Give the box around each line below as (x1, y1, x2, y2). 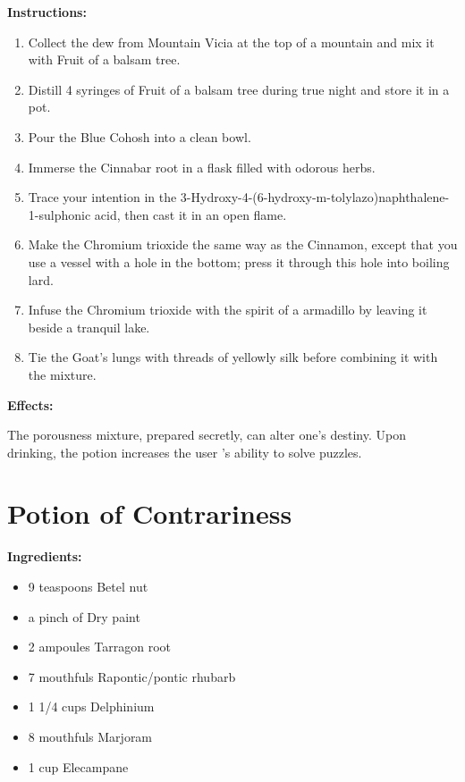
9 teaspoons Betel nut (28, 577, 148, 595)
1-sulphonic (28, 205, 91, 223)
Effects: (7, 395, 54, 414)
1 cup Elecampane (28, 757, 129, 776)
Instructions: (7, 3, 87, 21)
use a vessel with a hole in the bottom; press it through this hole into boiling (28, 252, 450, 271)
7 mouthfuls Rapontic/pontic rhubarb (28, 667, 236, 685)
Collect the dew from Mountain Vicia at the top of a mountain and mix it (28, 32, 435, 51)
